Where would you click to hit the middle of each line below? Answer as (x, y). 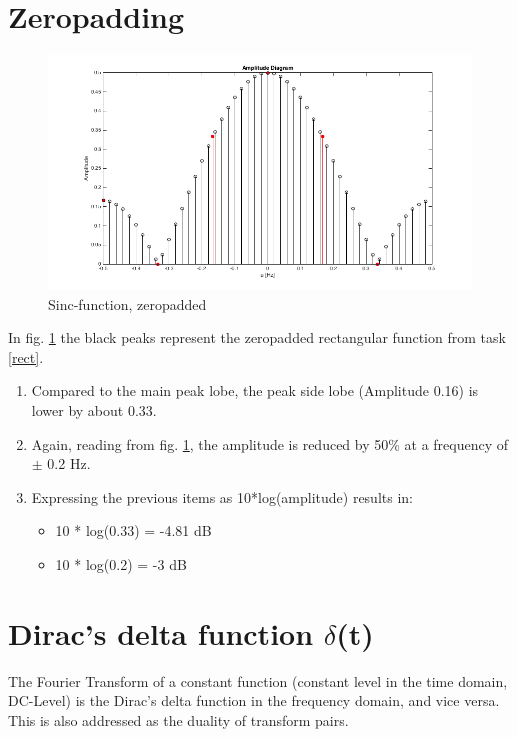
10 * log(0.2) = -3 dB (121, 563)
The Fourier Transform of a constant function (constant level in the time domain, (258, 680)
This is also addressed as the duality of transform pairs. (178, 719)
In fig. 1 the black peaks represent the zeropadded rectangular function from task (257, 337)
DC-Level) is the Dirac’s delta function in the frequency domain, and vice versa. (254, 700)
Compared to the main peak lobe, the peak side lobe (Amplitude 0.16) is (255, 390)
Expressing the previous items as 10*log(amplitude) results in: (222, 496)
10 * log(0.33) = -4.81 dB (133, 530)
